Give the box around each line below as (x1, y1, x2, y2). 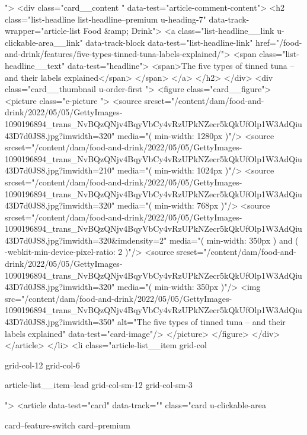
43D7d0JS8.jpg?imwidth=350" (5, 316, 115, 328)
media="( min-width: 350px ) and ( (169, 234, 299, 246)
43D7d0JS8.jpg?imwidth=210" (5, 164, 115, 176)
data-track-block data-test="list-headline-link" (85, 36, 253, 48)
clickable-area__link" (5, 36, 83, 48)
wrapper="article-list (5, 24, 81, 37)
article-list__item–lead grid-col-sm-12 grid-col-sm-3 (5, 379, 193, 391)
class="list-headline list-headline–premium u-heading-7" (5, 12, 206, 25)
